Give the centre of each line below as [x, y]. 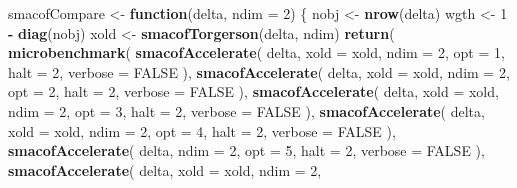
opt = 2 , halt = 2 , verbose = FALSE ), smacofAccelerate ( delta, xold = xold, [253, 91]
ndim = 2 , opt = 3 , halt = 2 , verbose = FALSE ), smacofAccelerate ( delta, [246, 110]
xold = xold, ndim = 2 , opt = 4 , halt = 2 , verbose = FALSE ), [202, 130]
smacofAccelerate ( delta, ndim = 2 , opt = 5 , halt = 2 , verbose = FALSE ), [246, 150]
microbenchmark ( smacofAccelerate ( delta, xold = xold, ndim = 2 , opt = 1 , [256, 52]
